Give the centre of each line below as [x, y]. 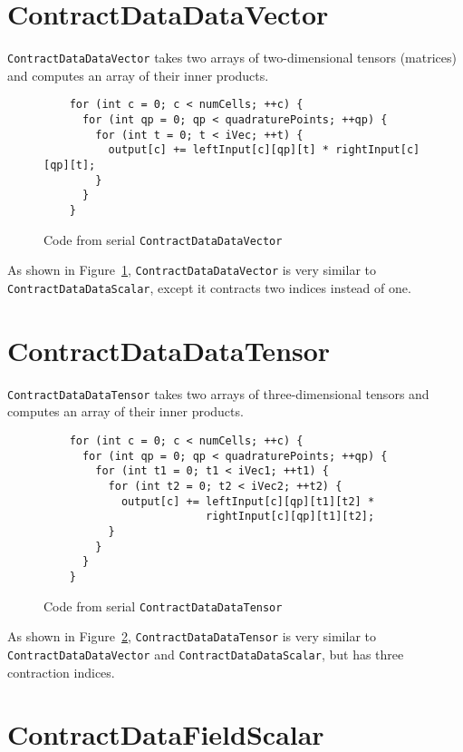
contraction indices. [61, 672]
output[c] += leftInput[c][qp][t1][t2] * [248, 501]
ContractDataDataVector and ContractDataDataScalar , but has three [206, 654]
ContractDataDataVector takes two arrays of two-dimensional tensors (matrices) [232, 58]
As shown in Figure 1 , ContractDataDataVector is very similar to [192, 270]
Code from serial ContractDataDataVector [163, 239]
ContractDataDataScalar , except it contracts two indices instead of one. [209, 287]
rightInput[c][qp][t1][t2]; [290, 517]
